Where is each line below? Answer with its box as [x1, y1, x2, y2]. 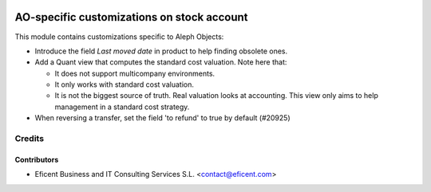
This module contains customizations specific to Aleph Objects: [14, 32, 224, 41]
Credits [14, 133, 44, 144]
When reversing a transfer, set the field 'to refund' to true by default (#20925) [34, 113, 291, 123]
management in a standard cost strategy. [54, 102, 190, 112]
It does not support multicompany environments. [54, 69, 215, 78]
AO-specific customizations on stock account [14, 10, 248, 24]
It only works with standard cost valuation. [54, 80, 195, 89]
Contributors [14, 155, 59, 164]
